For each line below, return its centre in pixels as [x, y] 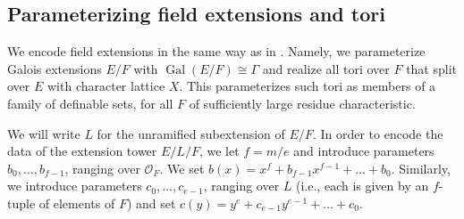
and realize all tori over [326, 68]
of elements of [77, 203]
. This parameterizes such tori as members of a [308, 86]
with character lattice [106, 86]
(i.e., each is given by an [363, 186]
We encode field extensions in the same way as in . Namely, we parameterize [216, 51]
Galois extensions [55, 68]
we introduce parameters [75, 186]
